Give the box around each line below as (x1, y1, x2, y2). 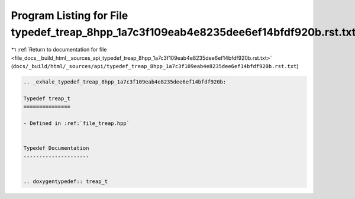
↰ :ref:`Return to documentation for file (11, 46, 107, 53)
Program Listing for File (11, 9, 128, 22)
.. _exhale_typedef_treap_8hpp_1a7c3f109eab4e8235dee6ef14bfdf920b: (23, 79, 227, 85)
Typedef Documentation (23, 145, 89, 152)
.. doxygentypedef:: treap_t (23, 178, 108, 185)
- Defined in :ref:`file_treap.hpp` (23, 120, 130, 127)
